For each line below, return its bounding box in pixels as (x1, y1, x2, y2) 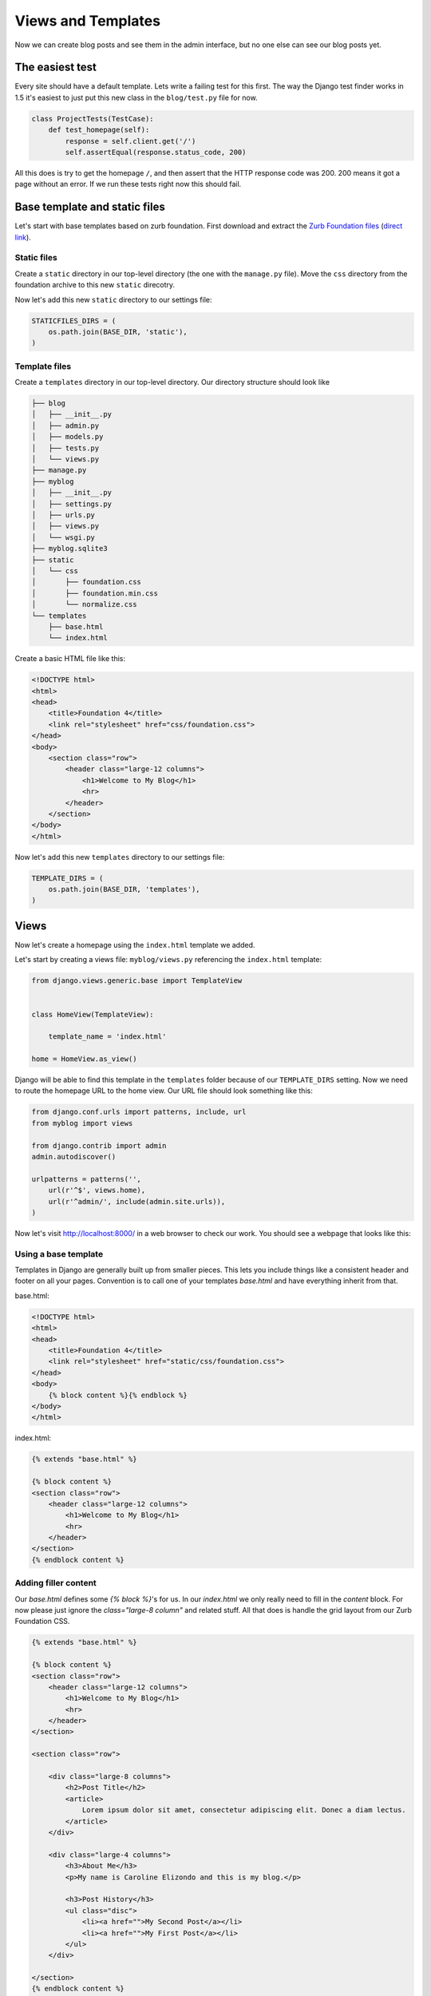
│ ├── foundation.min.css (31, 588, 159, 598)
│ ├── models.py (31, 432, 104, 442)
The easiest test (14, 61, 97, 74)
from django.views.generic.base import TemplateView (31, 976, 243, 985)
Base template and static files (14, 200, 165, 214)
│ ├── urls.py (31, 510, 96, 519)
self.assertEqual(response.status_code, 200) (65, 148, 247, 156)
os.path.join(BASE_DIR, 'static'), (48, 327, 188, 336)
